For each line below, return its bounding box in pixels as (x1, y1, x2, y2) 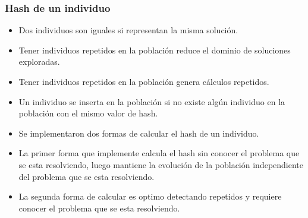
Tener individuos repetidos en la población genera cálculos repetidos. (18, 75, 269, 87)
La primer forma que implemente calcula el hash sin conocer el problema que (18, 147, 300, 159)
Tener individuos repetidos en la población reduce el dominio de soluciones (18, 43, 291, 56)
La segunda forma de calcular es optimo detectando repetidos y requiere (18, 190, 282, 203)
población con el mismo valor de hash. (18, 107, 158, 119)
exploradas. (18, 55, 60, 68)
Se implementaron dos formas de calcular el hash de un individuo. (18, 127, 259, 139)
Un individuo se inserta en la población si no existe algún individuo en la (18, 95, 285, 108)
